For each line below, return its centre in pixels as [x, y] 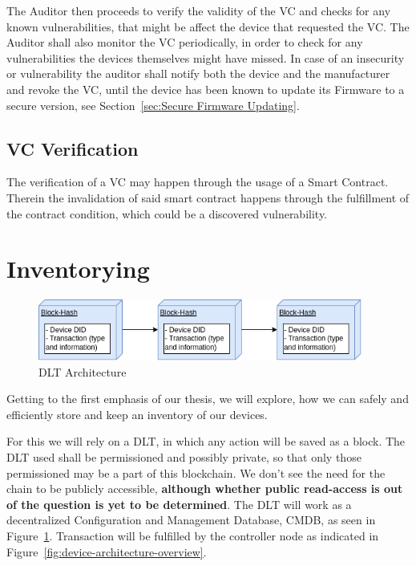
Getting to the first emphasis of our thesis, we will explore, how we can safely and [208, 399]
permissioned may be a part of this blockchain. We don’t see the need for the [196, 472]
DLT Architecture [83, 371]
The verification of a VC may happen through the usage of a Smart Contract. [198, 182]
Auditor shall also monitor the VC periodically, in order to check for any [185, 42]
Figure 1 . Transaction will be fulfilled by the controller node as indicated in [193, 535]
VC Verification [73, 148]
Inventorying [78, 269]
